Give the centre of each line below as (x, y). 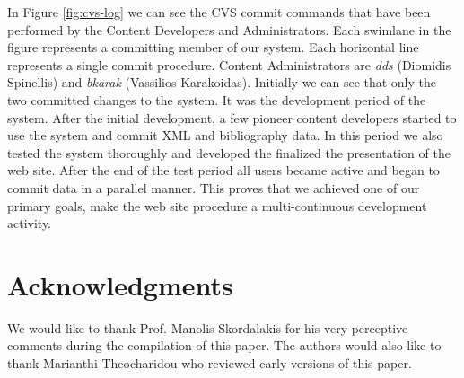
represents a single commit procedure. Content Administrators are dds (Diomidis (229, 64)
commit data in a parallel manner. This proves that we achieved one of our (214, 187)
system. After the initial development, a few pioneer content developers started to (232, 117)
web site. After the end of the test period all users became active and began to (223, 170)
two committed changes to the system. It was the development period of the (217, 99)
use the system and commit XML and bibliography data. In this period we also (225, 135)
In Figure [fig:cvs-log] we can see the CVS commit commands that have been (219, 12)
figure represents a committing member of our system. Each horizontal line (213, 47)
